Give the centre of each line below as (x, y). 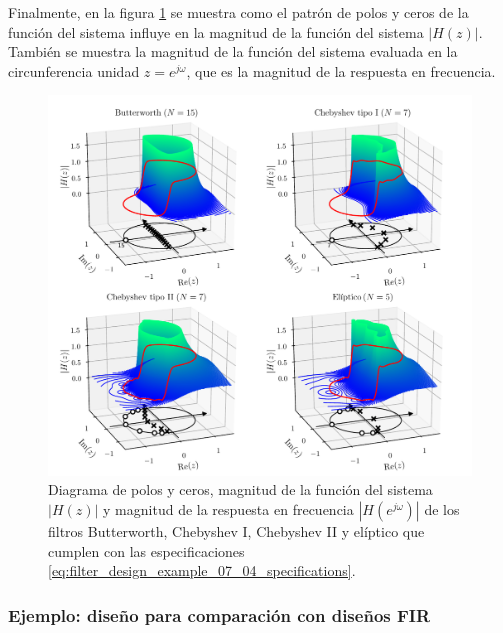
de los (442, 509)
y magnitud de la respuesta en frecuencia (228, 509)
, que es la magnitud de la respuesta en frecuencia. (341, 70)
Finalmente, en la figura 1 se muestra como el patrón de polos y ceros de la (238, 12)
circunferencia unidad (74, 70)
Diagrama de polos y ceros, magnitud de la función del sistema (240, 489)
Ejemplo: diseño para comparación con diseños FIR (219, 614)
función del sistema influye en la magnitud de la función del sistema (216, 31)
